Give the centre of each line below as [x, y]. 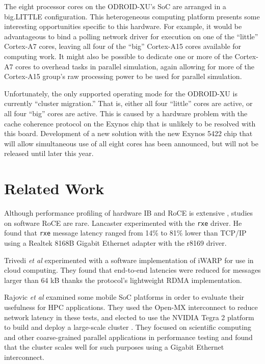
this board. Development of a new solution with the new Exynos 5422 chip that [128, 133]
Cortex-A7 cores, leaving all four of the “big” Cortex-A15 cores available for [123, 46]
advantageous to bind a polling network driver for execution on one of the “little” [131, 36]
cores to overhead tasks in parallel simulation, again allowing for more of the [135, 66]
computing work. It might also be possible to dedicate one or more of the [118, 56]
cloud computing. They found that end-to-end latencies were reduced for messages [132, 270]
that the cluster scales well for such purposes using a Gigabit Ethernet [114, 347]
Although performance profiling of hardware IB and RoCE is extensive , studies [129, 213]
